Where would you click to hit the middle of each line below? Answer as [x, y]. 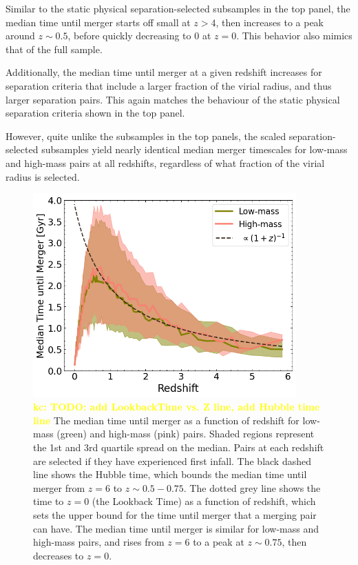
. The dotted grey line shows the [252, 487]
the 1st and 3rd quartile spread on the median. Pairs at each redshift [179, 447]
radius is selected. [43, 176]
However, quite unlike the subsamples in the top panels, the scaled [146, 136]
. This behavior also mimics [294, 36]
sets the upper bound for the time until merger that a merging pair [175, 515]
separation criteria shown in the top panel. [95, 113]
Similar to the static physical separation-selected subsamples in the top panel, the [178, 8]
